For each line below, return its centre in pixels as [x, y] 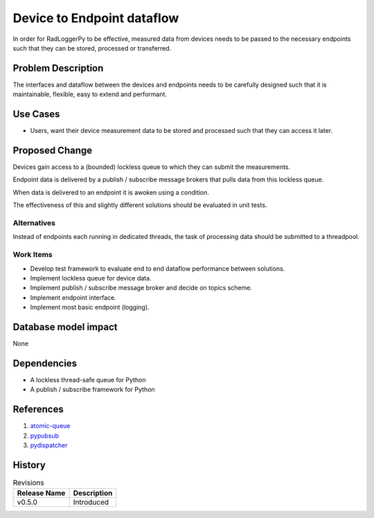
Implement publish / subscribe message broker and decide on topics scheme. [141, 288]
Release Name [41, 493]
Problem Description [58, 68]
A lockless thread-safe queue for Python [88, 379]
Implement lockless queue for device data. [91, 278]
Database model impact [65, 327]
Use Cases [36, 114]
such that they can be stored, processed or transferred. [92, 48]
